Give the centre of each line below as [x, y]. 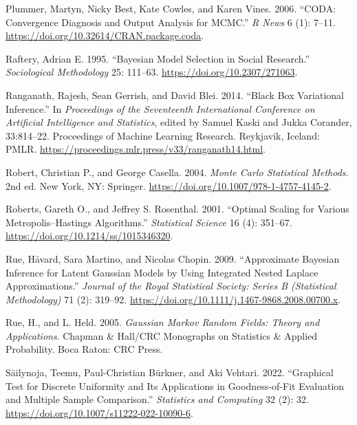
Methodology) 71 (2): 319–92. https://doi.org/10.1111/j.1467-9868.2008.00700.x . [173, 299]
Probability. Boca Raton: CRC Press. [84, 349]
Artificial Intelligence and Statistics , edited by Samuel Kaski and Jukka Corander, [179, 122]
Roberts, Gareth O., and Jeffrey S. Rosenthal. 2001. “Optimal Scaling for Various [177, 209]
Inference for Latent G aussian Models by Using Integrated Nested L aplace [162, 272]
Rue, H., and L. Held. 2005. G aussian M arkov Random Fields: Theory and [163, 322]
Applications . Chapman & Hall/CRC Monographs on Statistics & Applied [162, 335]
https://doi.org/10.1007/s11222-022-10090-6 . [99, 412]
